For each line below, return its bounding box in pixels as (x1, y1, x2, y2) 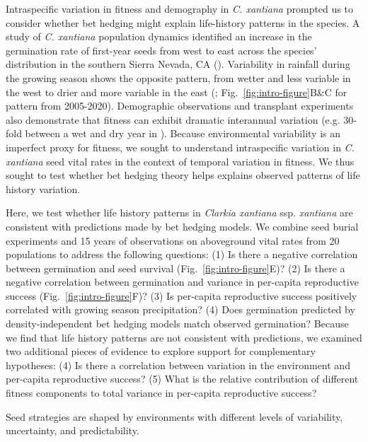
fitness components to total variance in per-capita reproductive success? (6, 385, 317, 400)
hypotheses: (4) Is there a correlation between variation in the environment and (6, 357, 350, 372)
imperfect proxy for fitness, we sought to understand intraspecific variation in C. (6, 139, 355, 154)
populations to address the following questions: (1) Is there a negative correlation (6, 247, 358, 262)
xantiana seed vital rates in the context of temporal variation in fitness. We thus (6, 153, 355, 168)
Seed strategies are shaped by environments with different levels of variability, (6, 409, 343, 424)
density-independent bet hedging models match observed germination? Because (6, 316, 349, 331)
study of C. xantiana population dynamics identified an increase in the (6, 29, 312, 44)
